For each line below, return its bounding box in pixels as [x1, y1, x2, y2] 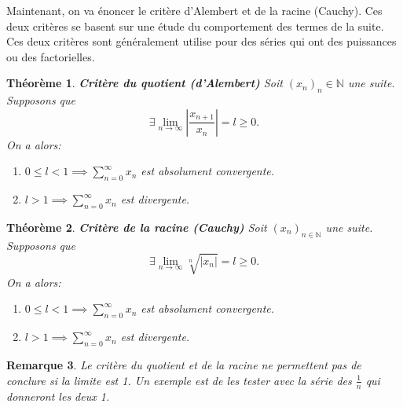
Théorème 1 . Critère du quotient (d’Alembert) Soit [6, 75, 283, 91]
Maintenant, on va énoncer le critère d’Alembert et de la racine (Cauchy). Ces [6, 2, 383, 18]
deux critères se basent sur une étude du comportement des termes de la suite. [6, 17, 384, 34]
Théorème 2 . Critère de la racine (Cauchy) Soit [6, 218, 267, 235]
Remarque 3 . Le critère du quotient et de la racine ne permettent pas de [6, 357, 361, 373]
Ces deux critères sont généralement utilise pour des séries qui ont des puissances [6, 33, 397, 49]
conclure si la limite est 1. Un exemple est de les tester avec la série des [6, 372, 352, 388]
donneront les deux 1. [6, 387, 110, 404]
